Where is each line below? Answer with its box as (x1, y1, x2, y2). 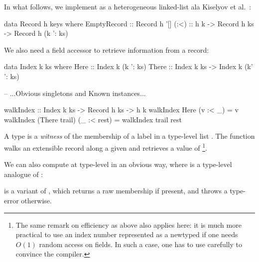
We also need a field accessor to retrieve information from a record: (4, 44, 209, 55)
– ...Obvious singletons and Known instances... (4, 87, 146, 98)
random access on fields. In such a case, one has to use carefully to (39, 239, 242, 249)
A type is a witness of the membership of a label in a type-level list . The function (4, 131, 255, 141)
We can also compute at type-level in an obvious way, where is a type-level (4, 159, 232, 170)
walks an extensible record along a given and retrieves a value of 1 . (4, 141, 207, 153)
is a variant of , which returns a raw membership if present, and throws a (4, 185, 228, 196)
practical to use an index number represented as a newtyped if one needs (15, 229, 238, 240)
